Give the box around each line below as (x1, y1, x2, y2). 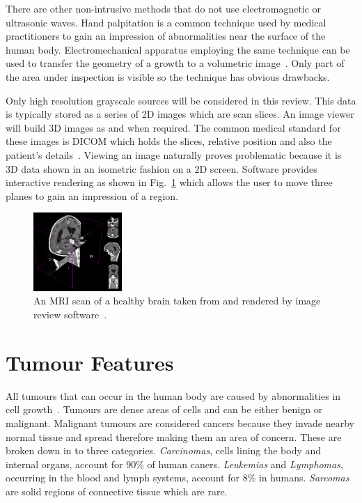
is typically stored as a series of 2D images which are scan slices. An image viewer (6, 107, 354, 121)
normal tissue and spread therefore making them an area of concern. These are (6, 429, 342, 444)
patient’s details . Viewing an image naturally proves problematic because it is (6, 147, 342, 162)
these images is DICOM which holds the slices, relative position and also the (6, 134, 332, 148)
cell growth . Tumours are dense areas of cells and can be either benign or (6, 402, 323, 417)
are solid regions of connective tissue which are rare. (6, 483, 228, 498)
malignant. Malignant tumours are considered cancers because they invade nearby (6, 415, 355, 430)
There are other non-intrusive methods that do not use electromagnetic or (6, 1, 322, 15)
